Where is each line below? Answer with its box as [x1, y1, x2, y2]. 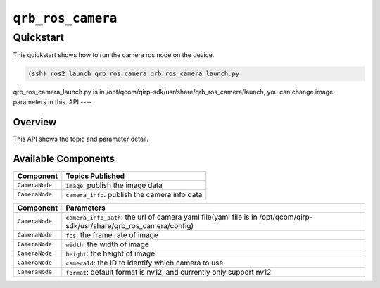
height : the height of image [65, 249, 155, 258]
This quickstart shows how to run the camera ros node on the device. [13, 51, 215, 59]
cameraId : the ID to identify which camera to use [65, 258, 224, 268]
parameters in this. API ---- [13, 97, 92, 106]
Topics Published [65, 171, 125, 181]
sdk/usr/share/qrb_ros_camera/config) [65, 220, 194, 230]
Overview [13, 116, 57, 128]
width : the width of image [65, 239, 149, 249]
